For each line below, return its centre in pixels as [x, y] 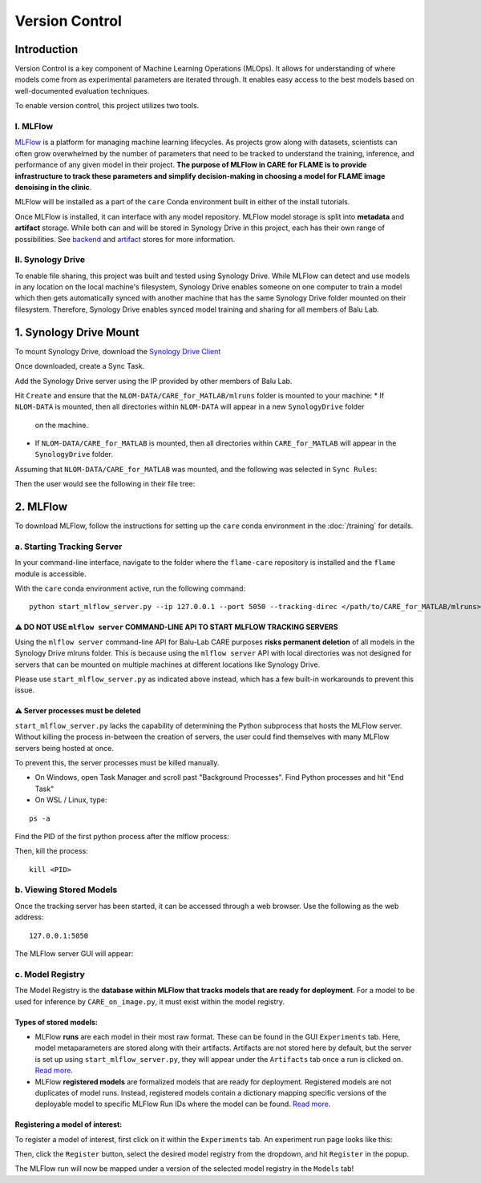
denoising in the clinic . [53, 187]
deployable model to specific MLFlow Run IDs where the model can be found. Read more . [183, 1104]
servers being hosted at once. [64, 748]
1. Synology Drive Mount [77, 332]
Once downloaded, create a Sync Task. [80, 366]
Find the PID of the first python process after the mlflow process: [122, 836]
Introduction [46, 49]
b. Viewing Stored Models [66, 890]
